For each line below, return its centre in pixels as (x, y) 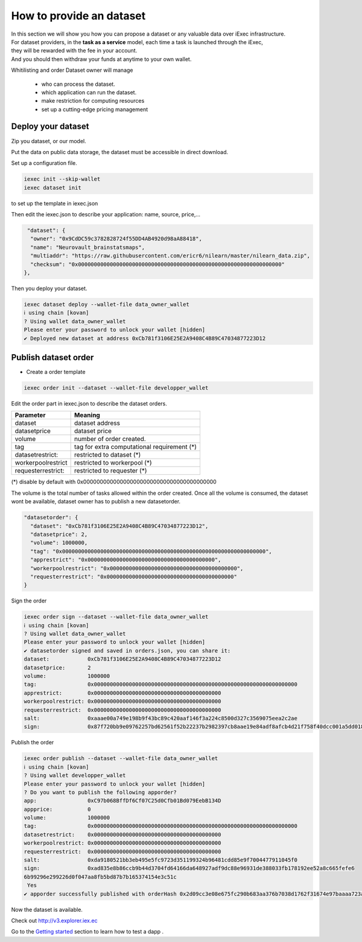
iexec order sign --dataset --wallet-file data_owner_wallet (116, 617)
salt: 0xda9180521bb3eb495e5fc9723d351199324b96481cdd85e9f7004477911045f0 (161, 860)
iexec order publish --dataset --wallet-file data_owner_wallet (121, 759)
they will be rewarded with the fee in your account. (74, 51)
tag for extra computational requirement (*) (135, 447)
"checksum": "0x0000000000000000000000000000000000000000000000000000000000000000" (157, 264)
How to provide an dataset (78, 16)
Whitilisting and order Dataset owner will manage (72, 70)
